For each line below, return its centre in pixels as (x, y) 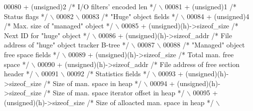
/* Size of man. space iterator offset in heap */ (114, 93)
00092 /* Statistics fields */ (108, 74)
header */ (19, 74)
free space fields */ (32, 54)
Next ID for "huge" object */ (47, 35)
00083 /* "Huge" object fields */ (130, 16)
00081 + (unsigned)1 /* (201, 6)
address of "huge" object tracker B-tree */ (67, 45)
